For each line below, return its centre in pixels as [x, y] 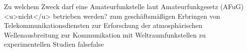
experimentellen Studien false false [54, 44]
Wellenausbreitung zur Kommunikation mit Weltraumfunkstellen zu [105, 34]
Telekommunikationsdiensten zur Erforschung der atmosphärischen [103, 25]
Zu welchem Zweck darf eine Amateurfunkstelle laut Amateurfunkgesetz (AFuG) [124, 6]
